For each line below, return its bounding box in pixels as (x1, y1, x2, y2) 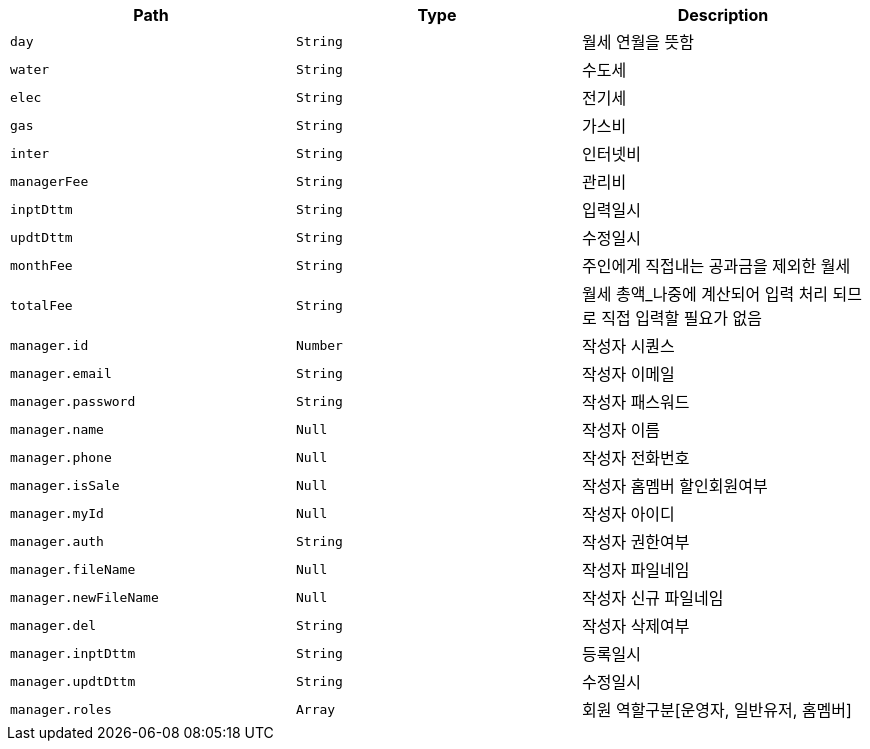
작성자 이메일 (581, 364, 675, 384)
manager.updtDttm (10, 673, 136, 689)
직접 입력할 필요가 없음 (601, 308, 762, 328)
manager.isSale (10, 477, 120, 493)
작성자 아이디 (581, 504, 675, 524)
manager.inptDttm (10, 645, 136, 661)
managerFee (10, 173, 89, 189)
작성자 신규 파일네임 (581, 588, 724, 608)
